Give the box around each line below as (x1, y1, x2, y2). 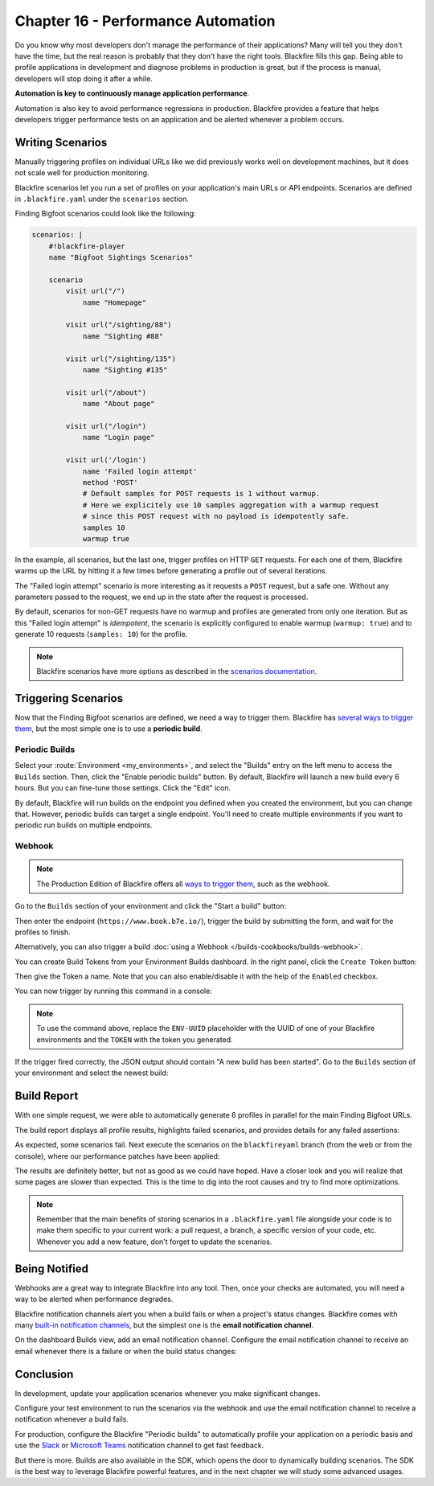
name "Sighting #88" (82, 331, 164, 341)
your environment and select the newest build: (14, 1068, 169, 1078)
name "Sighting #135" (82, 366, 168, 375)
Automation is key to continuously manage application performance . (14, 88, 250, 98)
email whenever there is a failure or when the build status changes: (14, 1346, 237, 1356)
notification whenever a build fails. (14, 1414, 129, 1424)
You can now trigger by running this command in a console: (14, 986, 212, 996)
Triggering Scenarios (14, 692, 124, 705)
